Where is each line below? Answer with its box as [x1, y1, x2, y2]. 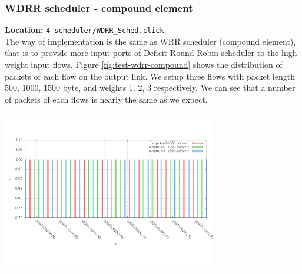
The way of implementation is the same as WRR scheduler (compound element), [5, 35, 296, 47]
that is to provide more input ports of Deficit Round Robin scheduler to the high [5, 47, 297, 59]
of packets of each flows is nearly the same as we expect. [5, 93, 208, 105]
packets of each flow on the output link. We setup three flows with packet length [5, 70, 295, 82]
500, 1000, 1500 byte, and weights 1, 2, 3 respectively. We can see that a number [5, 81, 296, 94]
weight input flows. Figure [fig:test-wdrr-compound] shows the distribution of [5, 58, 283, 71]
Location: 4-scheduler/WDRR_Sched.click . [5, 24, 167, 36]
